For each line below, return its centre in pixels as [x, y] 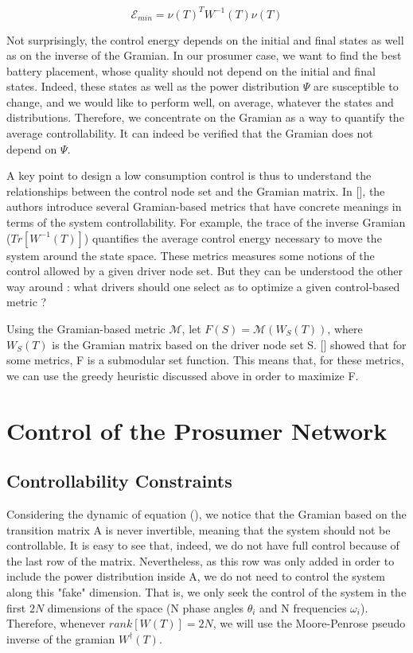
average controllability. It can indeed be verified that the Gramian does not [190, 133]
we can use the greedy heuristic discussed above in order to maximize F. [183, 375]
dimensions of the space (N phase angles [145, 607]
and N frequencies [303, 607]
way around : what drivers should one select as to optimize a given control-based [203, 286]
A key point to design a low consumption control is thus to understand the [189, 175]
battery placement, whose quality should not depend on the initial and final [191, 70]
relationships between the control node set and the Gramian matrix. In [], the [196, 190]
